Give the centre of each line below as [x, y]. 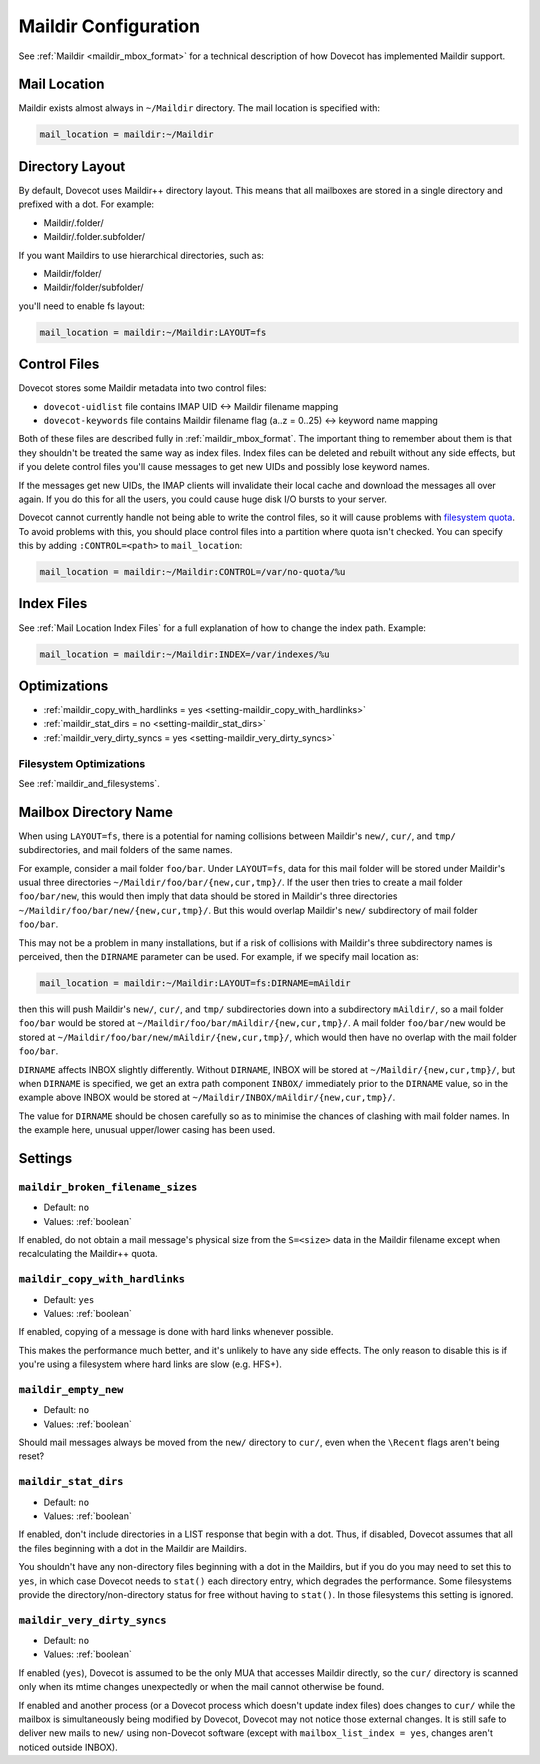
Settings [45, 1158]
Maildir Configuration [109, 26]
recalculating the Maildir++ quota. [88, 1254]
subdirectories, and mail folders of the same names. [126, 850]
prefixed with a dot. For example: [86, 204]
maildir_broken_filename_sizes [108, 1187]
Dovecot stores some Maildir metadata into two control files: [142, 388]
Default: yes [69, 1299]
